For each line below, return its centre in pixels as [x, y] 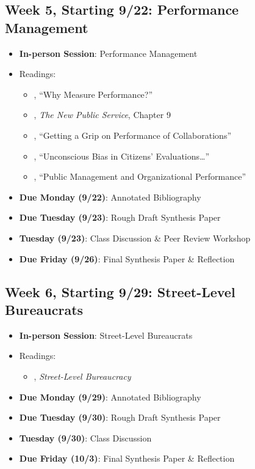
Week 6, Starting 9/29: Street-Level [120, 291]
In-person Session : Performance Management [108, 53]
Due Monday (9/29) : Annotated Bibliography [110, 397]
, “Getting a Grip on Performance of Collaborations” [133, 135]
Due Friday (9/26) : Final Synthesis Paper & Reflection [127, 258]
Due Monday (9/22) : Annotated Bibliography [110, 197]
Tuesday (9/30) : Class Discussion [85, 438]
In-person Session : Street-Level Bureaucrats [106, 335]
